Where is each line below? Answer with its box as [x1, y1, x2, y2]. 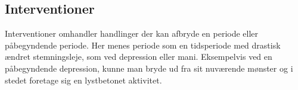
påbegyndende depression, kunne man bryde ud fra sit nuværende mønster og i [5, 62, 293, 74]
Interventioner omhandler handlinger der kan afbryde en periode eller [5, 27, 259, 40]
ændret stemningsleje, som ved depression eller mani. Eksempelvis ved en [5, 50, 272, 63]
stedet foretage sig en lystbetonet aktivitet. [5, 73, 162, 86]
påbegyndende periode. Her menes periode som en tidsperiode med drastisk [5, 38, 281, 51]
